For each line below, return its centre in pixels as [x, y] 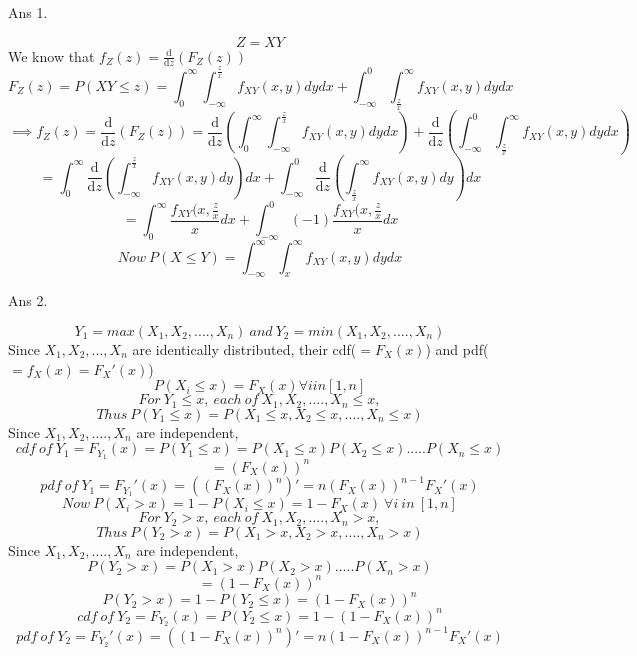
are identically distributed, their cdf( [244, 348]
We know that [51, 55]
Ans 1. [28, 12]
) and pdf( [457, 348]
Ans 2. [28, 300]
